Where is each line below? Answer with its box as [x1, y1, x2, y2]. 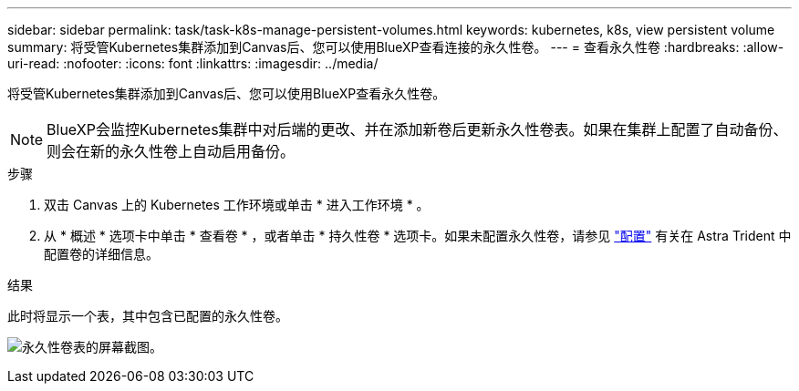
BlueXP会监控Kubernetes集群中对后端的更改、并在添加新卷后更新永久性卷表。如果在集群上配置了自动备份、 [47, 120, 788, 139]
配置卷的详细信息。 [44, 246, 159, 262]
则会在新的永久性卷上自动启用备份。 [47, 142, 296, 160]
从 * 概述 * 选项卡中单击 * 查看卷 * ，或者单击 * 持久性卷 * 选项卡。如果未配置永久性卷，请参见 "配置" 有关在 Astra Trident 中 [44, 228, 792, 243]
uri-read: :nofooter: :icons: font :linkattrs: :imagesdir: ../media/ [7, 56, 379, 71]
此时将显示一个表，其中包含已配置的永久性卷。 [7, 308, 288, 324]
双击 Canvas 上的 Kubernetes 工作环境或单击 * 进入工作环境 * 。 [44, 197, 430, 212]
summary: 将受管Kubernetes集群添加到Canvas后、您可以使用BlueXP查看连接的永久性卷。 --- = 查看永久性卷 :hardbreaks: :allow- [7, 39, 784, 55]
